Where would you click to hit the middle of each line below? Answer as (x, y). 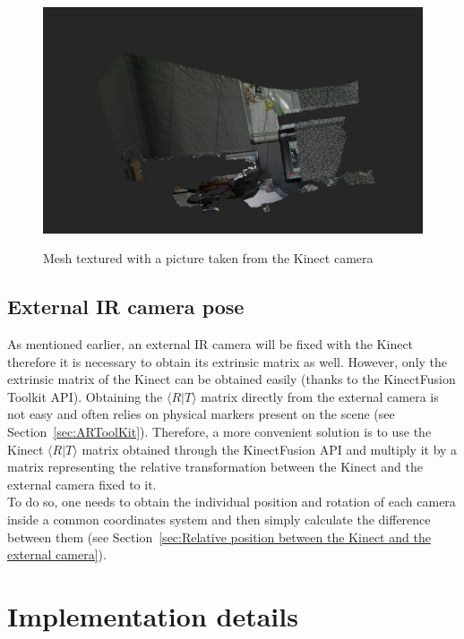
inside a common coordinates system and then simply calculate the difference (219, 520)
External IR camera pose (126, 307)
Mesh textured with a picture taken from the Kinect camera (208, 258)
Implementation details (153, 615)
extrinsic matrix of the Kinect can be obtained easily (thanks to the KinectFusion (232, 379)
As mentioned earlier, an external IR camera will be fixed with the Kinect (211, 344)
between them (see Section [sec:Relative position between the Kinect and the (219, 537)
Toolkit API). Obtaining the (85, 396)
